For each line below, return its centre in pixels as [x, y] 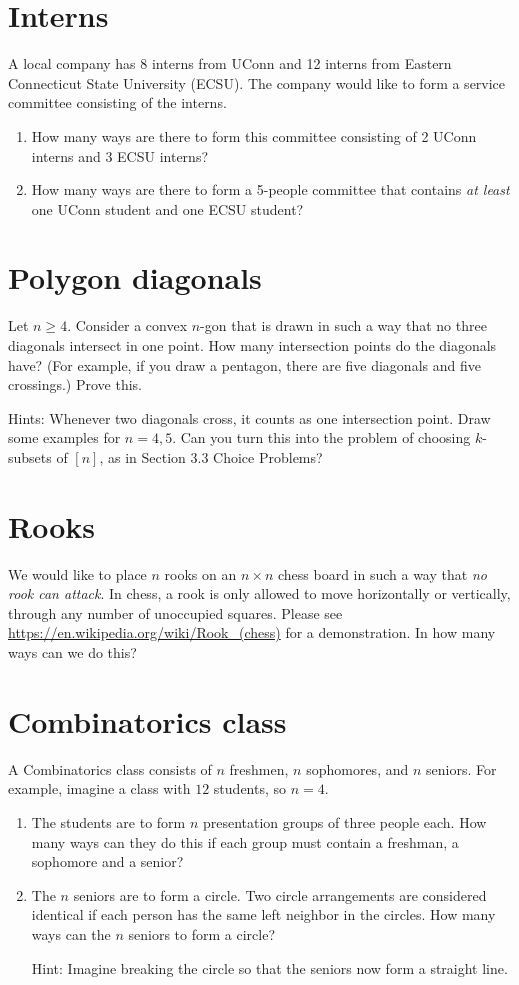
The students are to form [108, 821]
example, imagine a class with [99, 788]
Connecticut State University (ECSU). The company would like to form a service [257, 82]
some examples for [64, 437]
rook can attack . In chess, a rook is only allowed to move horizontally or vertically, [259, 593]
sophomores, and [357, 768]
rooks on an [200, 573]
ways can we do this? [72, 652]
